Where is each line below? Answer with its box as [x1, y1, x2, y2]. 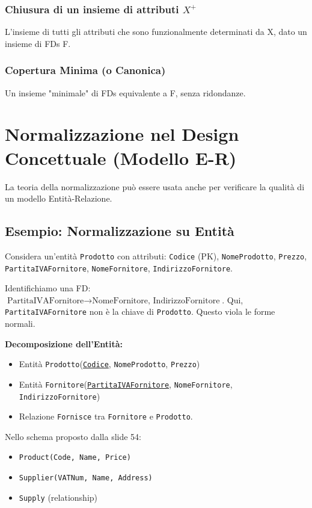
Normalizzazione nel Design [5, 122, 239, 146]
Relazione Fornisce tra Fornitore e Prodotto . [19, 410, 193, 423]
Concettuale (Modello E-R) [5, 145, 237, 170]
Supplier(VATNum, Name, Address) [19, 474, 153, 483]
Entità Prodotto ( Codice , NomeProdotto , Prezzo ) [19, 358, 200, 370]
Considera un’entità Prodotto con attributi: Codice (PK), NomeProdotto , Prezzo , [5, 249, 307, 262]
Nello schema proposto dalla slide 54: [5, 430, 141, 442]
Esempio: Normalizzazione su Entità [5, 221, 234, 240]
